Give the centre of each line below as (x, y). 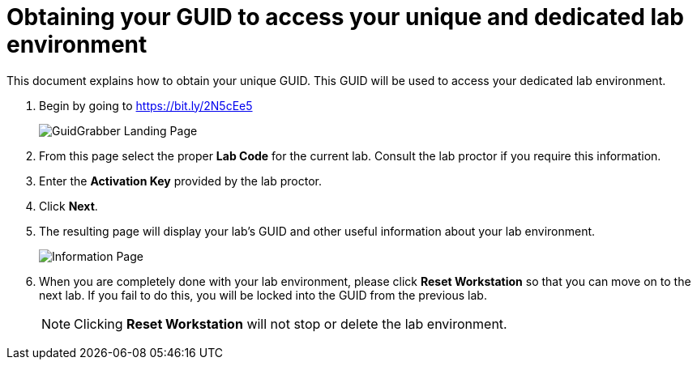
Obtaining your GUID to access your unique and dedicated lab (345, 17)
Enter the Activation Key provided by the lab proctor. (180, 181)
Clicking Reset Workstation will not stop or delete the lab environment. (291, 323)
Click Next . (68, 206)
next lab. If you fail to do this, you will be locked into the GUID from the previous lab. (263, 295)
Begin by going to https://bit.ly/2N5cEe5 (146, 105)
